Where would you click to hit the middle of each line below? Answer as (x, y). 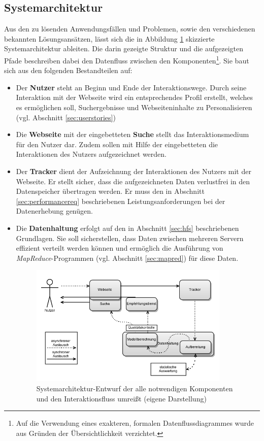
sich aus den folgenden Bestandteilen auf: (68, 70)
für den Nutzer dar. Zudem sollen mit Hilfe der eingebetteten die (117, 144)
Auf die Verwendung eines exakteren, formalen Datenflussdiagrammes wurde (135, 423)
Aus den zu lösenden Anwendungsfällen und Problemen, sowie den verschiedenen (130, 29)
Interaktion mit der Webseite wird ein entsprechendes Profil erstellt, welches (135, 97)
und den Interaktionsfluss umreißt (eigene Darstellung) (121, 398)
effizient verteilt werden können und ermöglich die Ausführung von (120, 248)
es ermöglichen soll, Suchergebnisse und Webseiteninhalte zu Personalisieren (134, 107)
